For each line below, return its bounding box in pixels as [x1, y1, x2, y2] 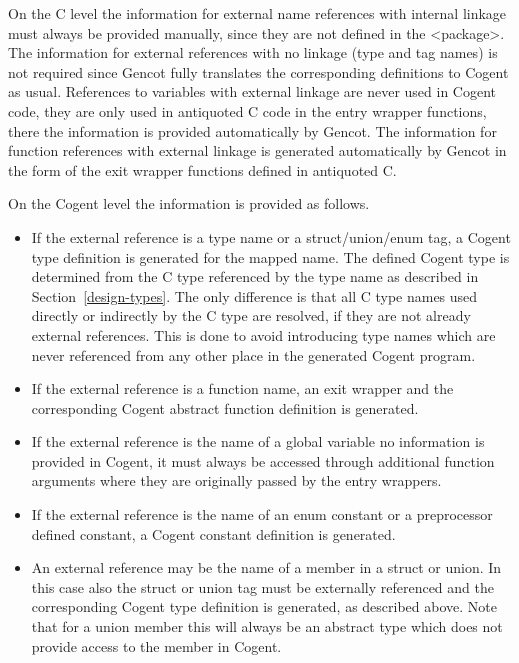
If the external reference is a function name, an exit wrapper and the [31, 378, 454, 399]
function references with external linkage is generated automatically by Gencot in [8, 140, 507, 161]
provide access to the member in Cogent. [31, 635, 282, 656]
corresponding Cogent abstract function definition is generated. [31, 397, 419, 418]
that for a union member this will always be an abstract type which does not [31, 616, 503, 637]
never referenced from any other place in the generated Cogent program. [31, 344, 476, 365]
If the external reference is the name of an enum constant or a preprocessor [31, 504, 493, 525]
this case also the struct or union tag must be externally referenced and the [31, 576, 494, 597]
